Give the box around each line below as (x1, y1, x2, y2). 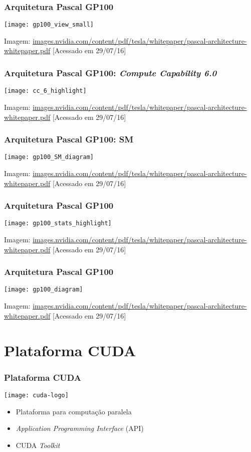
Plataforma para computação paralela (16, 406, 132, 416)
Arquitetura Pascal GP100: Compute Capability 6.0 (4, 66, 217, 79)
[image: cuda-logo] (4, 391, 69, 399)
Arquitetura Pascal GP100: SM (4, 133, 134, 145)
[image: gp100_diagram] (4, 286, 83, 293)
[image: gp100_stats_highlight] (4, 220, 112, 227)
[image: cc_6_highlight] (4, 87, 87, 95)
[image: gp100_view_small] (4, 21, 94, 29)
